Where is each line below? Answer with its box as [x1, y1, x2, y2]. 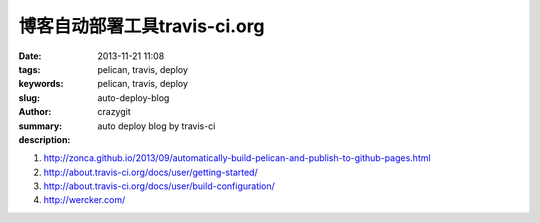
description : [18, 133, 71, 145]
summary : [18, 120, 63, 132]
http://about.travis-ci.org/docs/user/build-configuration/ [43, 180, 275, 192]
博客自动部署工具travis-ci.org [18, 15, 265, 37]
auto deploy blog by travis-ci [97, 120, 216, 132]
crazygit [97, 106, 132, 118]
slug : [18, 91, 40, 104]
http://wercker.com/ [43, 194, 126, 206]
